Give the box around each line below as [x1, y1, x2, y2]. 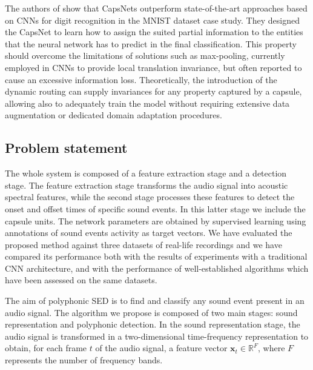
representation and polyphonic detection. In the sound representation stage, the [5, 318, 300, 331]
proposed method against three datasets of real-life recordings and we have [5, 238, 282, 251]
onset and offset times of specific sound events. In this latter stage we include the [5, 202, 306, 215]
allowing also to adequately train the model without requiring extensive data [5, 96, 290, 109]
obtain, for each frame [5, 341, 87, 354]
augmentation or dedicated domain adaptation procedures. [5, 109, 222, 121]
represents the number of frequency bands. [5, 354, 163, 366]
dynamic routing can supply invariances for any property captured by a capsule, [5, 85, 302, 98]
